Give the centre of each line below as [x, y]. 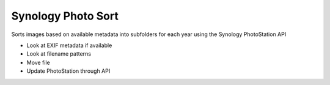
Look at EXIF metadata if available [69, 45]
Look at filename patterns [59, 54]
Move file [38, 62]
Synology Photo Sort [65, 16]
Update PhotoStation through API [68, 71]
